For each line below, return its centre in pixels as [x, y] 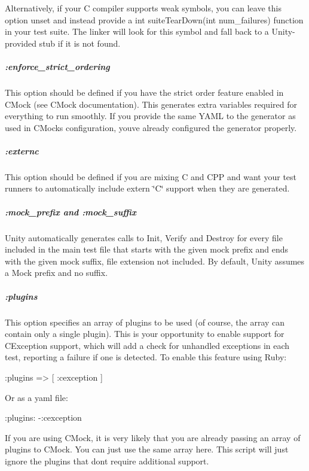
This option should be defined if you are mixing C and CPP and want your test [151, 176]
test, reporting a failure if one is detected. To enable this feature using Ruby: [146, 357]
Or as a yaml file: [36, 397]
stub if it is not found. [80, 43]
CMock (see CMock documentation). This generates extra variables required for [151, 104]
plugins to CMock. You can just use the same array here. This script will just [147, 449]
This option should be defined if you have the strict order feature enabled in [144, 92]
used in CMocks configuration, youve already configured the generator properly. [151, 127]
